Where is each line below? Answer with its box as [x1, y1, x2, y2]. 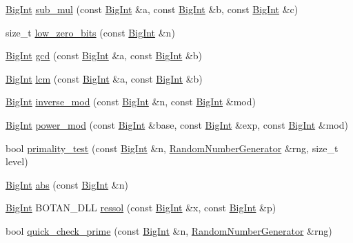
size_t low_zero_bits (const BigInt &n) [6, 25, 175, 39]
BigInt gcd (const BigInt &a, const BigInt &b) [6, 48, 203, 63]
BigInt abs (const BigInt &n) [6, 177, 128, 191]
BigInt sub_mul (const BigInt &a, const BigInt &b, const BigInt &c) [6, 2, 299, 16]
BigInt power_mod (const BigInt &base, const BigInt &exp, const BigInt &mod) [6, 117, 348, 131]
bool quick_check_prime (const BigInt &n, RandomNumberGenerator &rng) [6, 223, 332, 237]
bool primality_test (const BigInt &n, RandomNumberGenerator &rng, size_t [6, 140, 339, 155]
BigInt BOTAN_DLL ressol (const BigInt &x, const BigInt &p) [6, 200, 276, 215]
